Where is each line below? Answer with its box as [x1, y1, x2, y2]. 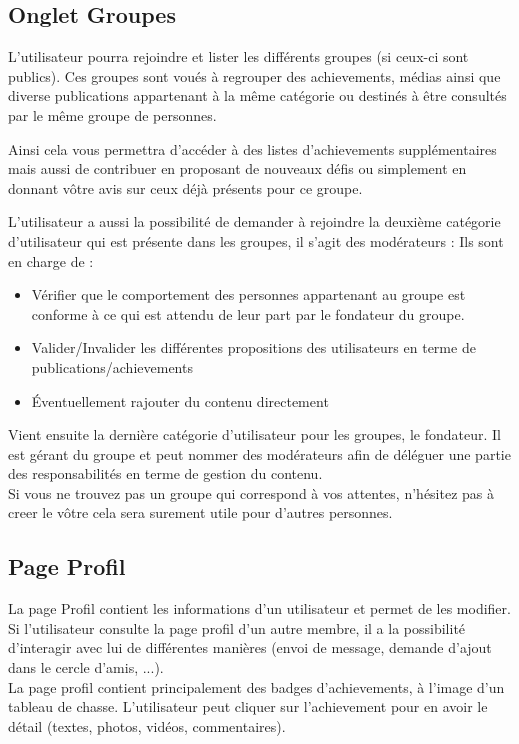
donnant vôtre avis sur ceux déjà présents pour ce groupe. [8, 177, 363, 198]
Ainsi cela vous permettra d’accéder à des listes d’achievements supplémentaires [8, 138, 497, 159]
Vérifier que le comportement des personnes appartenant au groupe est [31, 284, 466, 305]
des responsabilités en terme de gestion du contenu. [8, 463, 323, 484]
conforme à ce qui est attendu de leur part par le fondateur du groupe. [31, 303, 465, 324]
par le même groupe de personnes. [8, 104, 217, 125]
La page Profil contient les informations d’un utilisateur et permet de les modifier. [8, 598, 511, 619]
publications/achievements [31, 356, 193, 377]
